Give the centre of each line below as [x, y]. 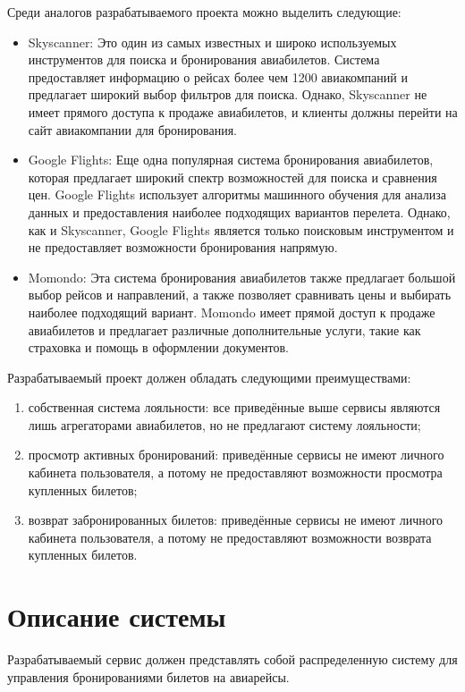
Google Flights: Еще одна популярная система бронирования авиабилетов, [231, 160]
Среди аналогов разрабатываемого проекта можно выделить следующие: [204, 12]
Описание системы [117, 616]
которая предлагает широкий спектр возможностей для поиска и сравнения [232, 177]
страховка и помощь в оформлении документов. [158, 347]
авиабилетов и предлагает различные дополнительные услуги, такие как [224, 329]
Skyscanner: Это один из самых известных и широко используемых [212, 42]
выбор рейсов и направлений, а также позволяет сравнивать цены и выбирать [240, 295]
